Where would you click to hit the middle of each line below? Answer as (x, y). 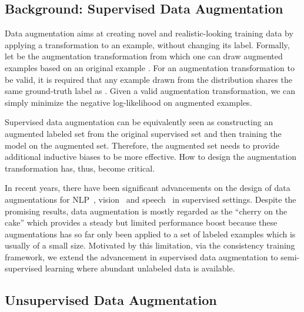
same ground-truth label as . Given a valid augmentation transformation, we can (150, 91)
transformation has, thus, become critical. (80, 168)
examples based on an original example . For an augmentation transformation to (150, 67)
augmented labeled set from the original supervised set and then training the (143, 133)
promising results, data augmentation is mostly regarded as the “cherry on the (146, 211)
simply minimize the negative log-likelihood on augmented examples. (128, 102)
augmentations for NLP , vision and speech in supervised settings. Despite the (151, 199)
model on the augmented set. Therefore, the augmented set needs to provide (142, 145)
